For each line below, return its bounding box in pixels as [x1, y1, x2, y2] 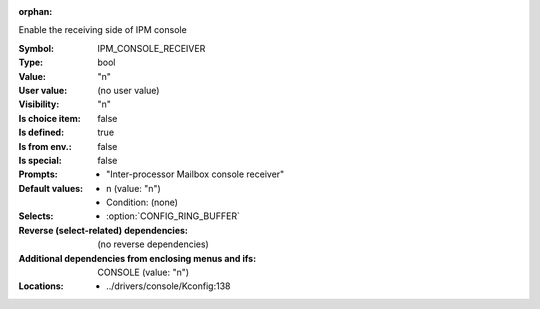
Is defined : [18, 126, 65, 139]
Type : [18, 56, 44, 69]
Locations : [18, 280, 64, 292]
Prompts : [18, 168, 59, 180]
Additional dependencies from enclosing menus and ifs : [18, 252, 257, 264]
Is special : [18, 154, 62, 166]
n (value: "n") [106, 182, 162, 194]
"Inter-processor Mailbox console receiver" [106, 168, 285, 180]
